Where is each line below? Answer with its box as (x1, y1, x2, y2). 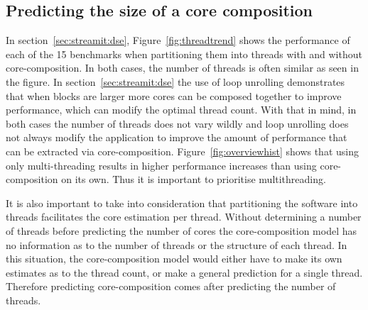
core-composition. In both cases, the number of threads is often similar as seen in (6, 60, 359, 75)
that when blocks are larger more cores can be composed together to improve (6, 88, 342, 103)
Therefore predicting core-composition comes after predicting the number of (6, 279, 336, 294)
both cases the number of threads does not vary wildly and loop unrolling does (6, 116, 349, 131)
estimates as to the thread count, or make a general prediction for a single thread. (6, 265, 363, 279)
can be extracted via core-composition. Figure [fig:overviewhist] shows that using (6, 143, 359, 158)
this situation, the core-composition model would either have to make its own (6, 251, 342, 266)
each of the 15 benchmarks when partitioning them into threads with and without (6, 46, 362, 61)
